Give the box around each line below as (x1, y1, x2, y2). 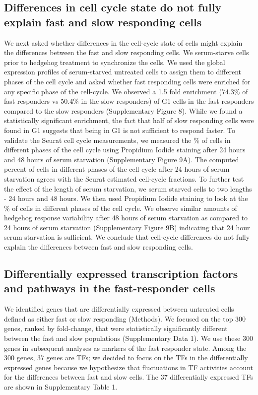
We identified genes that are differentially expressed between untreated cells (4, 304, 234, 314)
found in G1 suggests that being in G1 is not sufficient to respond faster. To (4, 125, 235, 135)
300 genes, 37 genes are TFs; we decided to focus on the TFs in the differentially (4, 352, 248, 363)
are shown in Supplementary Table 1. (4, 382, 118, 392)
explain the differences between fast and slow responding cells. (4, 242, 193, 252)
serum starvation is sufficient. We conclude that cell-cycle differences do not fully (4, 232, 250, 242)
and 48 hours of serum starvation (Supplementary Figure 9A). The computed (4, 154, 239, 164)
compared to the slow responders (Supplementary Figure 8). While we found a (4, 105, 243, 116)
